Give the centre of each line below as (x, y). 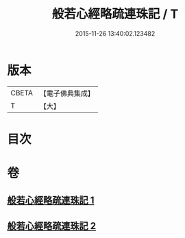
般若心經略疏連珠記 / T (115, 14)
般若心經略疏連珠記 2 (52, 226)
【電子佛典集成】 (67, 93)
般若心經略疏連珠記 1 (51, 201)
